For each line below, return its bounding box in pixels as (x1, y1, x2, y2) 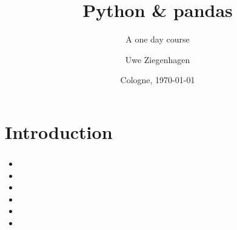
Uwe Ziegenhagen (125, 53, 190, 66)
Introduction (5, 119, 113, 144)
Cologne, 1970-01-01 (120, 73, 195, 86)
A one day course (125, 33, 190, 46)
